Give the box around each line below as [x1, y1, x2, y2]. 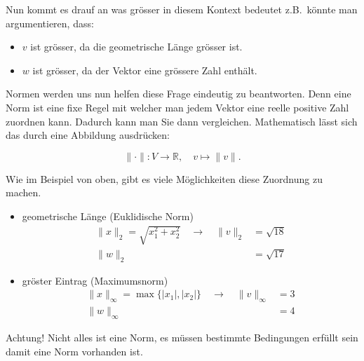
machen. [6, 185, 41, 200]
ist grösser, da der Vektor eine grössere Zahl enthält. [32, 62, 257, 77]
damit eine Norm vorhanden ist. [6, 343, 143, 358]
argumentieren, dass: [6, 15, 94, 30]
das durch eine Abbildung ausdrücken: [6, 128, 170, 142]
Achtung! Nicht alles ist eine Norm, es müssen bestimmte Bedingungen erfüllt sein [6, 329, 358, 344]
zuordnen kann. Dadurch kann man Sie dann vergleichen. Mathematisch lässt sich [6, 114, 358, 128]
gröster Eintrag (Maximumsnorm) [22, 273, 168, 287]
